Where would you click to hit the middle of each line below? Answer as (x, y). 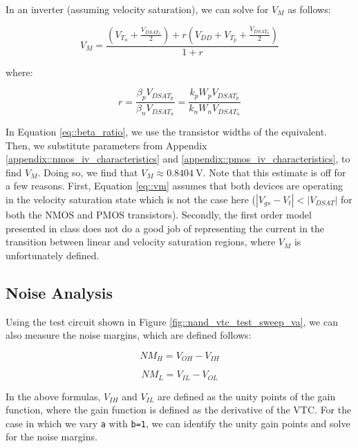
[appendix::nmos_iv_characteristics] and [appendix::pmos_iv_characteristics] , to (178, 159)
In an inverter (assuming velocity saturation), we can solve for (137, 9)
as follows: (309, 9)
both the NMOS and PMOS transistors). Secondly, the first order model (159, 214)
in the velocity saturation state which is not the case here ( (131, 199)
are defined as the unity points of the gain (246, 396)
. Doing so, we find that (88, 172)
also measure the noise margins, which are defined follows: (129, 335)
